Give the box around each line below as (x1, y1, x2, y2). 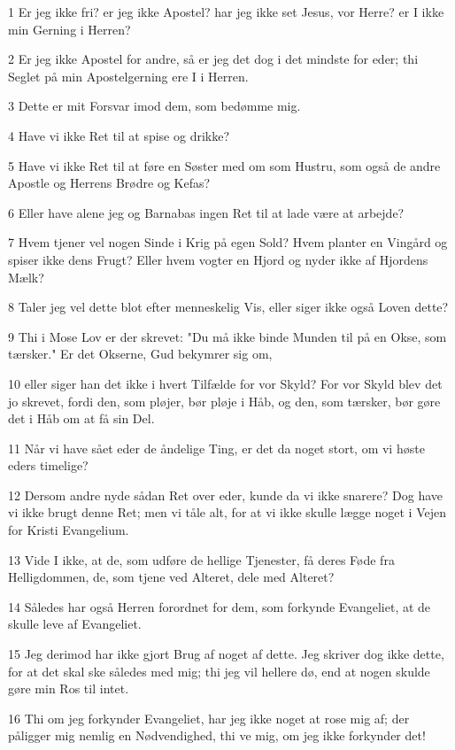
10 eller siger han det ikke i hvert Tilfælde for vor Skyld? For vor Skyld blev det (8, 374, 443, 392)
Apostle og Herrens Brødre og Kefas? (8, 174, 211, 192)
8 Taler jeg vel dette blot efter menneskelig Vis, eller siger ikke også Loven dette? (8, 298, 449, 316)
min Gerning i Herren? (8, 19, 131, 38)
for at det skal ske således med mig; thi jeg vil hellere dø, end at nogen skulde (8, 661, 430, 680)
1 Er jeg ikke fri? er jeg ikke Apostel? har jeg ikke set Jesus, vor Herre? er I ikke (8, 3, 444, 20)
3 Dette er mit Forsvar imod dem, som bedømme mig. (8, 97, 301, 115)
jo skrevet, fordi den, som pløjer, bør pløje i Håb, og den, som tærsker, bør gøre (8, 391, 441, 410)
